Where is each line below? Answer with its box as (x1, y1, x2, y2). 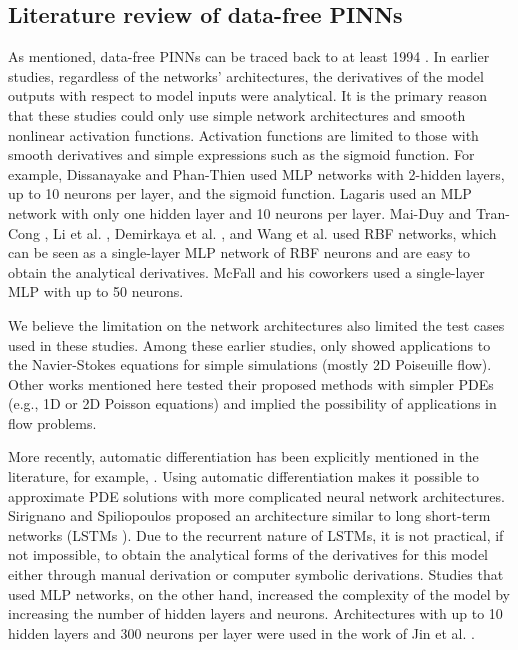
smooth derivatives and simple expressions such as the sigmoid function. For (8, 144, 475, 165)
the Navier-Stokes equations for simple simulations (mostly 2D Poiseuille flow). (8, 354, 492, 375)
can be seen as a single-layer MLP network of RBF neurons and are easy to (8, 242, 470, 263)
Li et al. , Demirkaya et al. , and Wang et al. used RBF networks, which (53, 222, 497, 243)
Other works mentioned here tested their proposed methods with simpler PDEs (8, 373, 494, 394)
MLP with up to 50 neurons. (8, 281, 184, 302)
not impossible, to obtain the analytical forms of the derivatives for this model (8, 544, 489, 565)
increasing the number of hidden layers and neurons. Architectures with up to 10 (8, 603, 503, 624)
